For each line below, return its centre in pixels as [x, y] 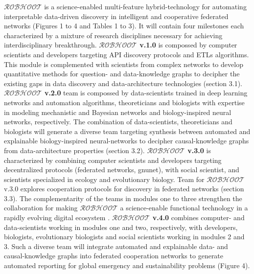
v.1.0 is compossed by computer [188, 45]
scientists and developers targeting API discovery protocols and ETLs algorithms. [127, 54]
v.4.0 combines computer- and [198, 217]
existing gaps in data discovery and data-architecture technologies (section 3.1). [123, 83]
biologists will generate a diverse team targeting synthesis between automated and [127, 131]
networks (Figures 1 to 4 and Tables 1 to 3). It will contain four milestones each [124, 26]
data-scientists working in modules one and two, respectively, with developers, [121, 227]
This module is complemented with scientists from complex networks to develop [124, 64]
